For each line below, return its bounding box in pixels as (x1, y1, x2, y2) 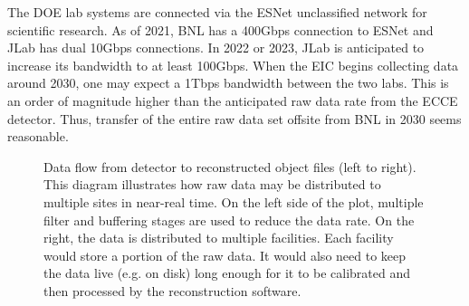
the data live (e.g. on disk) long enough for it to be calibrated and (43, 263, 411, 282)
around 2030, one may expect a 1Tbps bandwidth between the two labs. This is (7, 73, 449, 92)
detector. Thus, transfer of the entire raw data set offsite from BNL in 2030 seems (7, 109, 462, 128)
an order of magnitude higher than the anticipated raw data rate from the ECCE (7, 91, 458, 110)
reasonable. (7, 127, 69, 146)
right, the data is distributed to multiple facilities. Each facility (43, 228, 394, 247)
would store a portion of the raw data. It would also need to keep (43, 245, 407, 264)
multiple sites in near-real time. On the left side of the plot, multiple (43, 192, 424, 211)
